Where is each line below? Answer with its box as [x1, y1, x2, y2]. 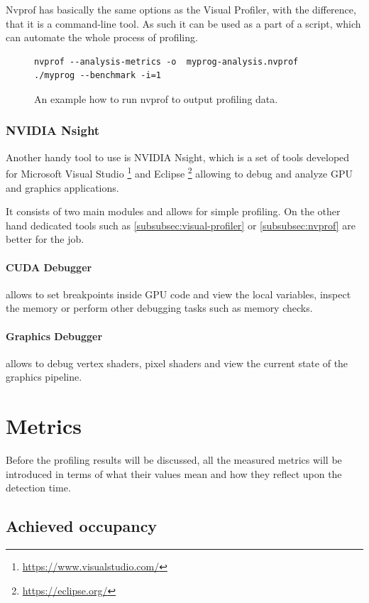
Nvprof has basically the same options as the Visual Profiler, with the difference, [6, 2, 356, 16]
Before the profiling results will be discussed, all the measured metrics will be [6, 452, 342, 467]
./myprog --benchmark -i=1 [34, 70, 161, 81]
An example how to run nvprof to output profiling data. [34, 91, 278, 106]
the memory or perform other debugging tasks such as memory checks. [6, 300, 313, 315]
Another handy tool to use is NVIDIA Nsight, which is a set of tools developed [6, 149, 350, 164]
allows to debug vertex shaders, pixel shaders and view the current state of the [6, 355, 348, 370]
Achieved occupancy [6, 515, 158, 537]
